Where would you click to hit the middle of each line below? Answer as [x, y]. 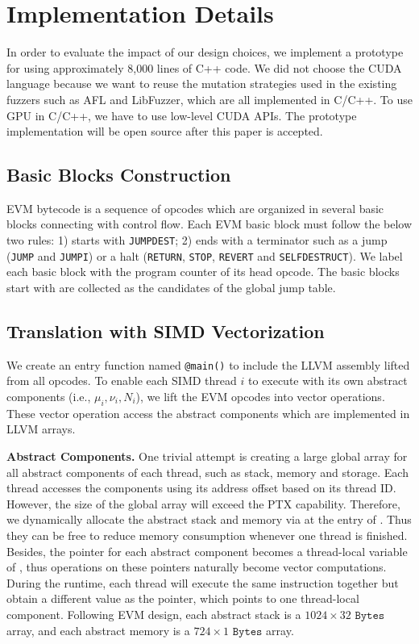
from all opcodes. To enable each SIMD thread [122, 381]
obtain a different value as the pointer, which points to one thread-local [183, 598]
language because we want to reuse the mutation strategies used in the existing [202, 84]
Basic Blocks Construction [119, 175]
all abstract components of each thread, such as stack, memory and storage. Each [207, 472]
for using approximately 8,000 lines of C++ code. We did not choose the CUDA [204, 67]
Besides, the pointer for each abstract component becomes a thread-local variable [207, 551]
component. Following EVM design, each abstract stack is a [154, 614]
